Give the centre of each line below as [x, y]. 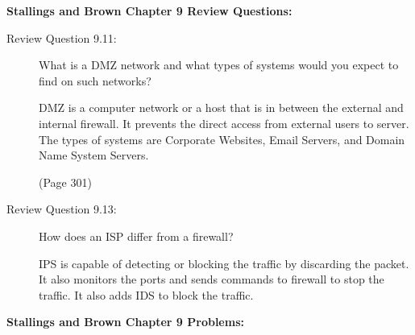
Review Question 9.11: [62, 37]
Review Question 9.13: [62, 209]
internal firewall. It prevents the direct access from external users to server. [224, 123]
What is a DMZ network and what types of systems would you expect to [219, 65]
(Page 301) [65, 182]
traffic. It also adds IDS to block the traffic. [146, 294]
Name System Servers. [94, 155]
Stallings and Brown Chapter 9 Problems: [125, 322]
